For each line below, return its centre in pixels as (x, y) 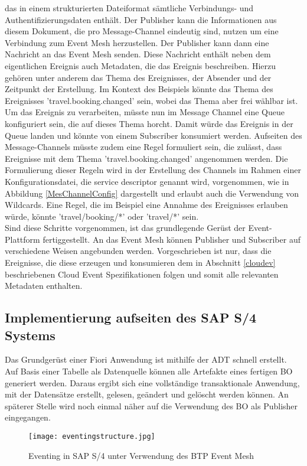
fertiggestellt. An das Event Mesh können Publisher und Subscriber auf (172, 239)
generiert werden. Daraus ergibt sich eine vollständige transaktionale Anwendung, (152, 382)
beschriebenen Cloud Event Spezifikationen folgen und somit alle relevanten (142, 274)
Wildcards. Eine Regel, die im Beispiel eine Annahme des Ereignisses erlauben (146, 205)
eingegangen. (28, 417)
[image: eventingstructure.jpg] (92, 436)
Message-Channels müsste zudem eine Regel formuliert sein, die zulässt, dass (143, 147)
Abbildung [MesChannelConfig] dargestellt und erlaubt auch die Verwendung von (152, 193)
